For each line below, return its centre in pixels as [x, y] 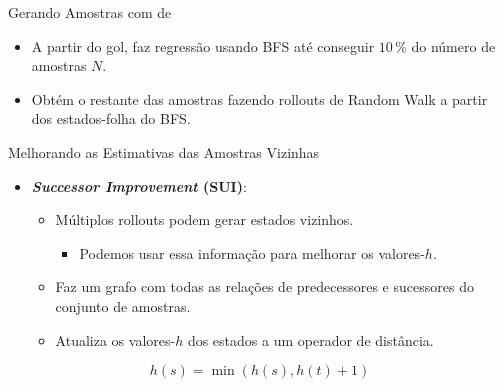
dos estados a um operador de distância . [310, 339]
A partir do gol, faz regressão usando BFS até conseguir [203, 45]
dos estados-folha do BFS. [111, 118]
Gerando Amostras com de [90, 12]
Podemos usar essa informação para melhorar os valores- [252, 252]
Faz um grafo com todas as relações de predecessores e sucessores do [264, 286]
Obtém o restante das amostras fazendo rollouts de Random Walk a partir [259, 98]
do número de [453, 45]
